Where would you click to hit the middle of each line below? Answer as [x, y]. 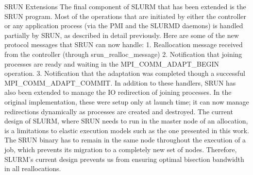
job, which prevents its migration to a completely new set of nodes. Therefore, [121, 149]
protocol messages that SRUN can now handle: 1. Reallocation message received [124, 44]
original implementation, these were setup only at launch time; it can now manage [127, 101]
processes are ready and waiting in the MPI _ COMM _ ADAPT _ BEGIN [112, 63]
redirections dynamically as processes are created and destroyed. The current [119, 111]
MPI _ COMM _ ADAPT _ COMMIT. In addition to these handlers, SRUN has [120, 82]
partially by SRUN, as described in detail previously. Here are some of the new [122, 35]
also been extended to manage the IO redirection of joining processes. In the [118, 92]
